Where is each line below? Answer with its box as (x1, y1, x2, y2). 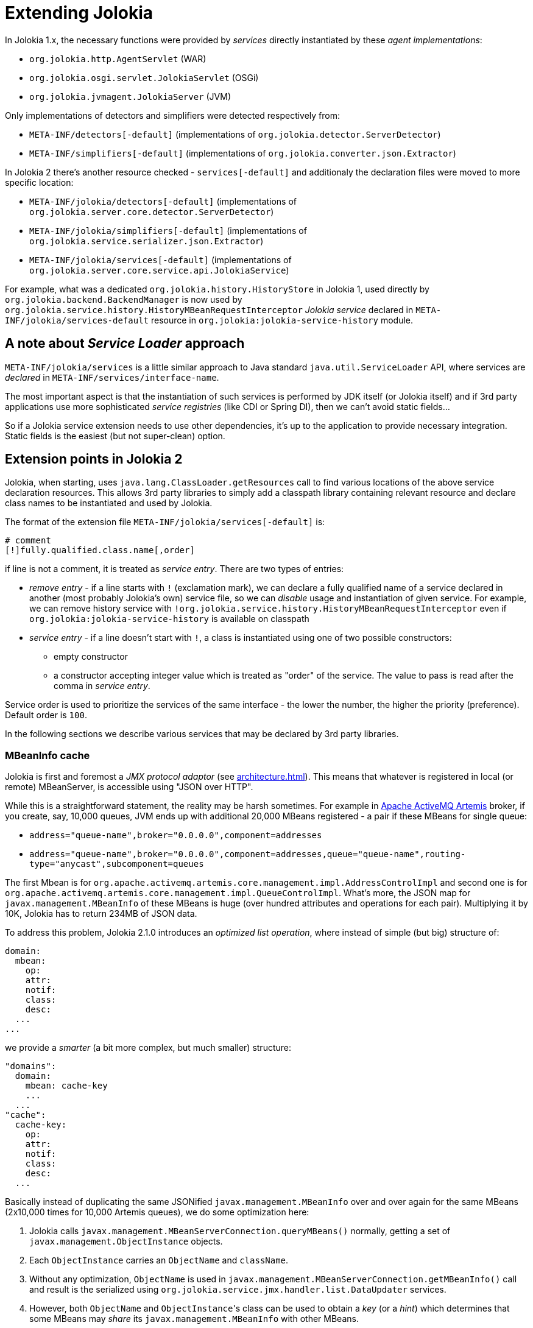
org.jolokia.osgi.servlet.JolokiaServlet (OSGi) (29, 72, 259, 83)
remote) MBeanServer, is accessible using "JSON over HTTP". (5, 782, 253, 793)
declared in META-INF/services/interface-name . (5, 372, 219, 383)
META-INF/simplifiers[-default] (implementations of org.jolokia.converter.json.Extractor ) (29, 147, 456, 158)
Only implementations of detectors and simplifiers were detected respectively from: (5, 110, 341, 121)
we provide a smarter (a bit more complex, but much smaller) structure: (5, 1042, 292, 1053)
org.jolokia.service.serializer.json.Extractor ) (29, 235, 264, 246)
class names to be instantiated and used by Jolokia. (5, 498, 213, 509)
